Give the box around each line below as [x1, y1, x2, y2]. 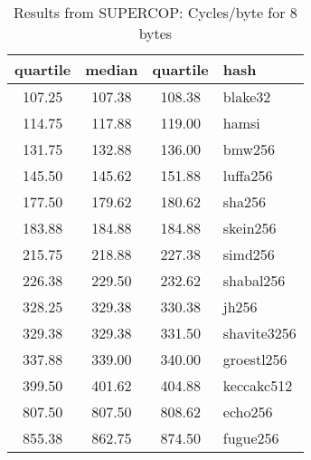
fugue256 [222, 427, 279, 448]
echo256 [222, 401, 273, 422]
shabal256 [222, 270, 286, 291]
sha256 [222, 191, 266, 212]
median [85, 59, 138, 80]
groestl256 [222, 349, 287, 369]
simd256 [222, 244, 275, 264]
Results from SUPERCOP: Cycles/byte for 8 [13, 2, 297, 23]
